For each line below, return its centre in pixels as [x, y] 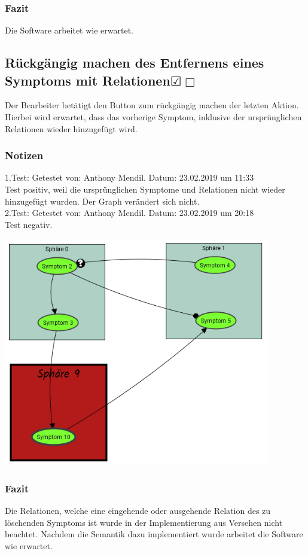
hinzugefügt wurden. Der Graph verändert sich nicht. [102, 201]
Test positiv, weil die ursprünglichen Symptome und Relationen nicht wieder [145, 189]
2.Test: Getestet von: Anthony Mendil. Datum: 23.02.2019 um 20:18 [129, 213]
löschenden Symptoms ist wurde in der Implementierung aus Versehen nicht [144, 522]
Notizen [24, 155]
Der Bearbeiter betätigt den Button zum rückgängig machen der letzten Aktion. [152, 105]
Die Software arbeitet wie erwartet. [69, 30]
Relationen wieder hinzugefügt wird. [71, 128]
